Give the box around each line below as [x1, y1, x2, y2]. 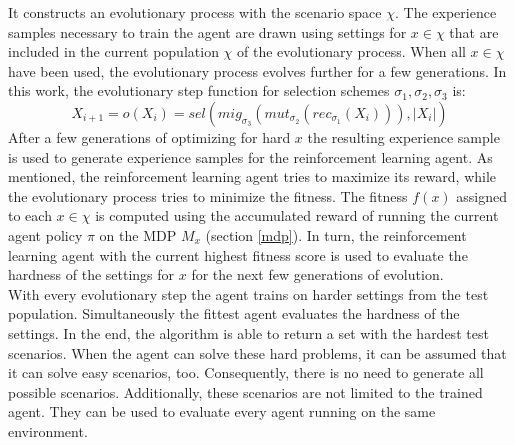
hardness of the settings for [8, 264, 175, 285]
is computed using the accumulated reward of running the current [95, 205, 499, 226]
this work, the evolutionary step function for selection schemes [8, 80, 390, 101]
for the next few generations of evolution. [191, 264, 444, 285]
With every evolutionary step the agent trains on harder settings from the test [8, 283, 489, 304]
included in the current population [8, 41, 219, 62]
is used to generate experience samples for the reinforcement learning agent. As [8, 146, 493, 167]
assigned [456, 185, 508, 206]
